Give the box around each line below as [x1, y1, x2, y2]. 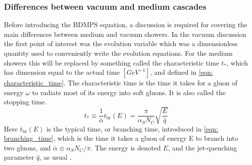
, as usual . [39, 152, 72, 162]
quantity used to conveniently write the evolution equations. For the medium [4, 48, 233, 58]
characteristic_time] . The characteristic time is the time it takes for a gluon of [4, 78, 237, 88]
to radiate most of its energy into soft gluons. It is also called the [32, 87, 226, 97]
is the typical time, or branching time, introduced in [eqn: [46, 123, 218, 133]
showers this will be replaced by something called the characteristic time [4, 57, 219, 67]
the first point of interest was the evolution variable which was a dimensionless [4, 38, 238, 49]
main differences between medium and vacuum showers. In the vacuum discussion [4, 29, 247, 39]
